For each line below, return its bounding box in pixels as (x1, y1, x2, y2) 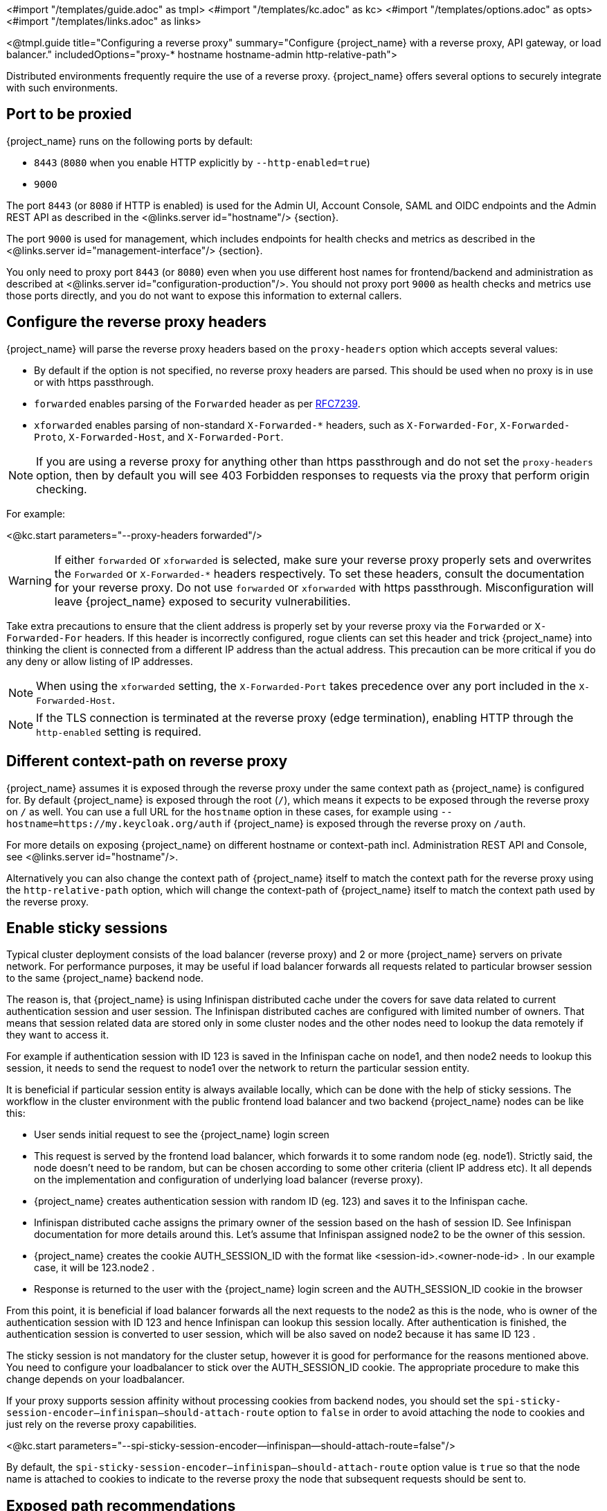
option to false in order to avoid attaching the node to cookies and (277, 1406, 585, 1419)
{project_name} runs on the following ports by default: (6, 134, 253, 147)
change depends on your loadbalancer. (6, 1373, 185, 1386)
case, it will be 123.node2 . (34, 1262, 155, 1274)
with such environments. (6, 82, 118, 94)
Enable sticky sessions (6, 919, 168, 937)
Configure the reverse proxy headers (6, 313, 267, 331)
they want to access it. (6, 1029, 109, 1041)
